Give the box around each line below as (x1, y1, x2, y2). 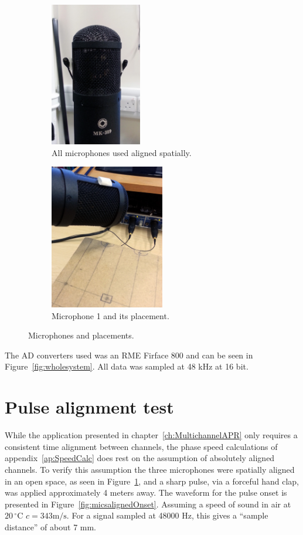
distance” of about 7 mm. (5, 520, 97, 533)
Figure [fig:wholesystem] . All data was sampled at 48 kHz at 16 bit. (5, 360, 248, 373)
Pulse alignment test (5, 395, 174, 419)
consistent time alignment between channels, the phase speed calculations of (5, 440, 278, 452)
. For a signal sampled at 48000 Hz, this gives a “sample (66, 509, 268, 522)
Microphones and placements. (28, 329, 134, 341)
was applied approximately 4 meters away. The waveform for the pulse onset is (5, 486, 287, 499)
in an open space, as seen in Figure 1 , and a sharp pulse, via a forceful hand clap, (5, 475, 299, 487)
